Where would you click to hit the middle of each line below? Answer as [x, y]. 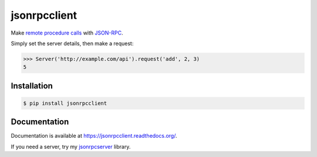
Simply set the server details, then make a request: [72, 43]
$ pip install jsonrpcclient [65, 103]
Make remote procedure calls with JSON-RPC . [67, 33]
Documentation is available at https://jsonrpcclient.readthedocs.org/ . [94, 136]
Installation [32, 86]
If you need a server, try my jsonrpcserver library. [71, 146]
